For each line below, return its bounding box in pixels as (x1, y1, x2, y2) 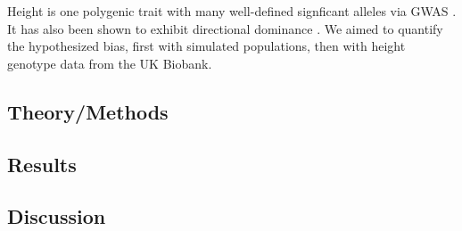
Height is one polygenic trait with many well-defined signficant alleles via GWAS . (7, 2, 457, 20)
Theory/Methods (7, 97, 169, 125)
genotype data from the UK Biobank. (7, 54, 212, 72)
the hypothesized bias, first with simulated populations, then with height (7, 37, 406, 55)
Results (7, 150, 77, 177)
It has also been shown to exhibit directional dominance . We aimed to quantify (7, 19, 443, 37)
